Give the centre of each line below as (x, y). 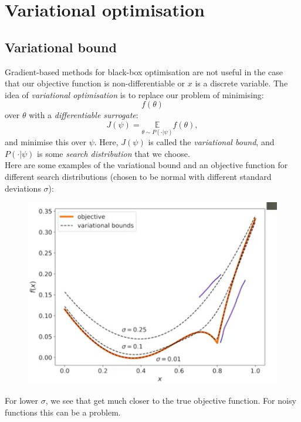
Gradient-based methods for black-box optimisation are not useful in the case (144, 71)
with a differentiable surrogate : (84, 115)
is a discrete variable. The (241, 83)
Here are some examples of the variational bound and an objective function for (146, 165)
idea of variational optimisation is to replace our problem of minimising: (134, 94)
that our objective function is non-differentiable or (95, 83)
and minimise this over (46, 142)
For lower (22, 401)
